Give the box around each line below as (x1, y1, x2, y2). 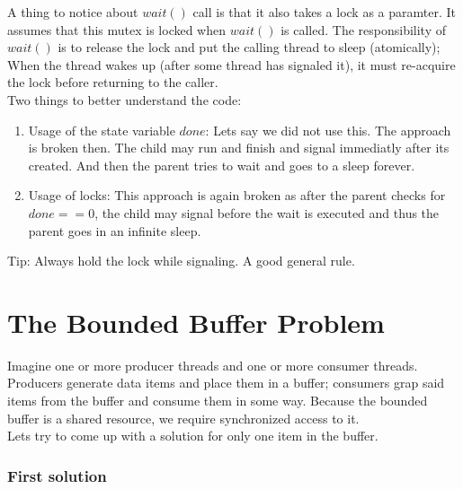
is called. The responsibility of (280, 20, 446, 39)
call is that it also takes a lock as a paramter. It (192, 3, 456, 21)
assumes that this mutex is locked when (7, 20, 227, 39)
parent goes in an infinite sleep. (28, 221, 201, 240)
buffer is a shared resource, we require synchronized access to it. (7, 408, 360, 427)
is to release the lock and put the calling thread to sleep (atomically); (58, 38, 441, 57)
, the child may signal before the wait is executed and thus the (94, 203, 440, 222)
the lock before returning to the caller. (7, 73, 218, 92)
